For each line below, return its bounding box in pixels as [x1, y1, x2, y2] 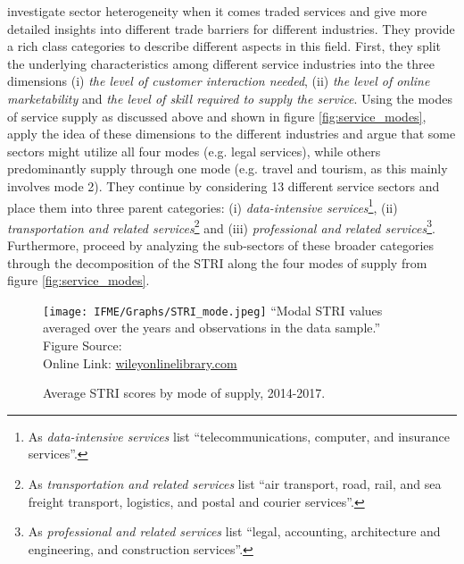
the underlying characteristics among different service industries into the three [7, 54, 435, 72]
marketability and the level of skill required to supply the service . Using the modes [7, 88, 452, 107]
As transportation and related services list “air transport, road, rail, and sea [28, 475, 442, 493]
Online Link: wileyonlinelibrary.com [43, 353, 237, 372]
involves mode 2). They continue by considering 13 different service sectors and [7, 176, 440, 195]
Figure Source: [43, 336, 122, 355]
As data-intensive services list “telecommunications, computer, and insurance [28, 426, 450, 445]
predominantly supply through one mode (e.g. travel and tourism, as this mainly [7, 159, 448, 178]
